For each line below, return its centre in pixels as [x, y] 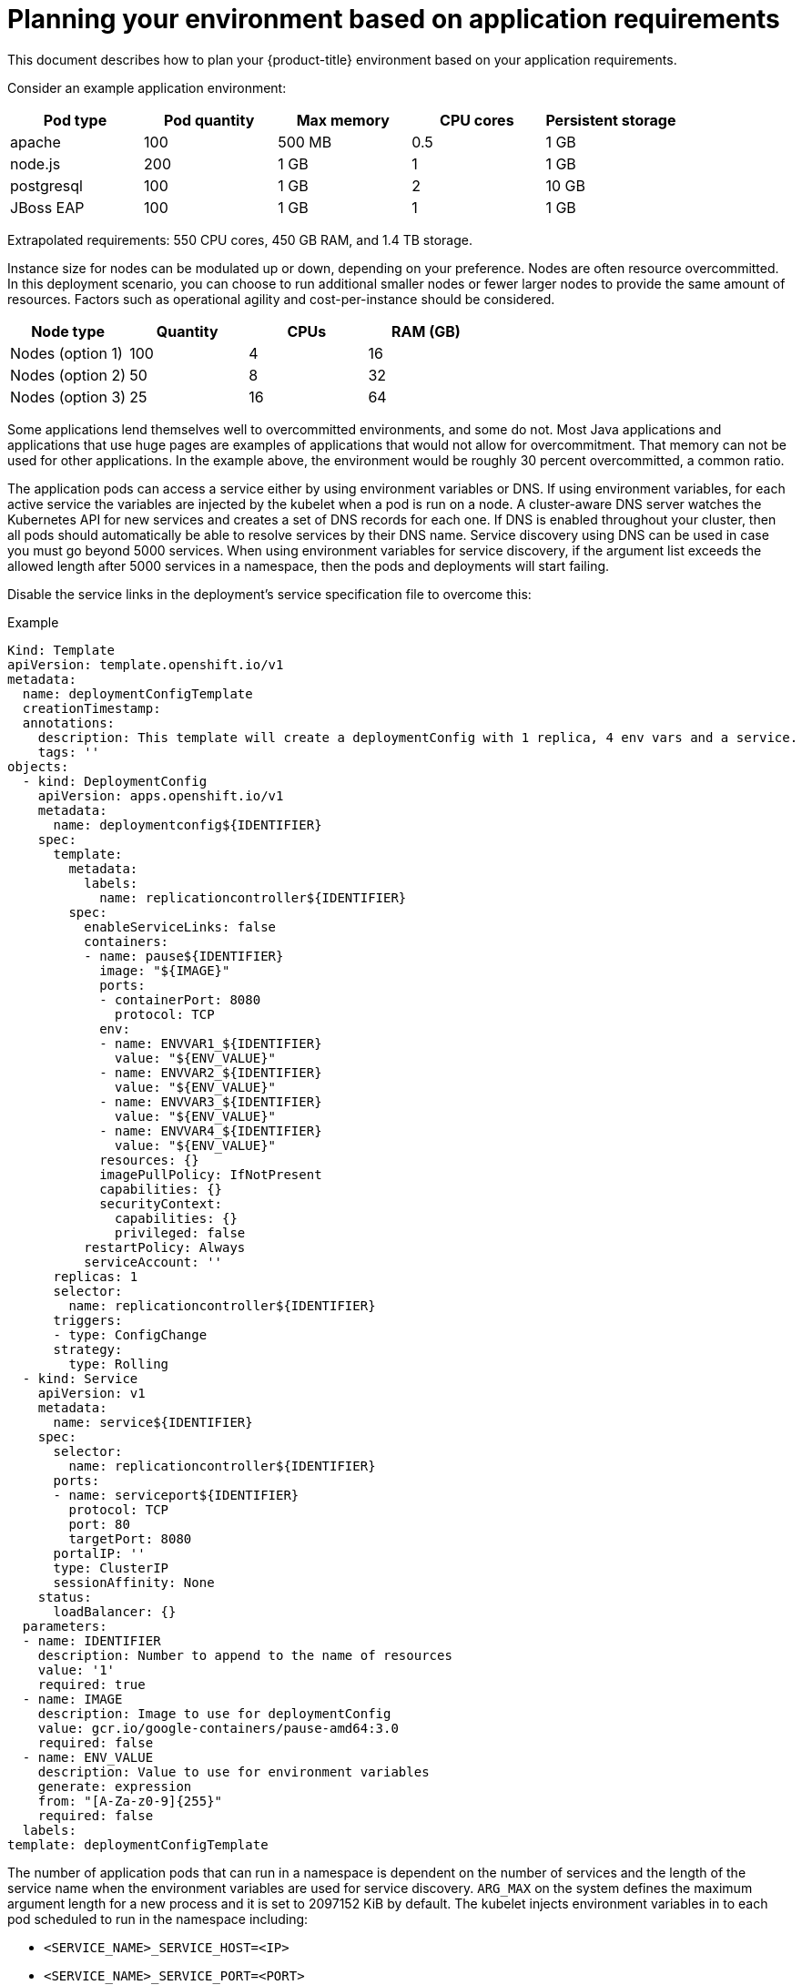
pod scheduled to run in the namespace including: [158, 1919]
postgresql [46, 185]
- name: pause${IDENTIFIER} [184, 956]
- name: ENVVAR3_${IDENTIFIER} [211, 1101]
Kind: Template [61, 650]
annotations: [69, 723]
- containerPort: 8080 [180, 999]
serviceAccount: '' [153, 1262]
